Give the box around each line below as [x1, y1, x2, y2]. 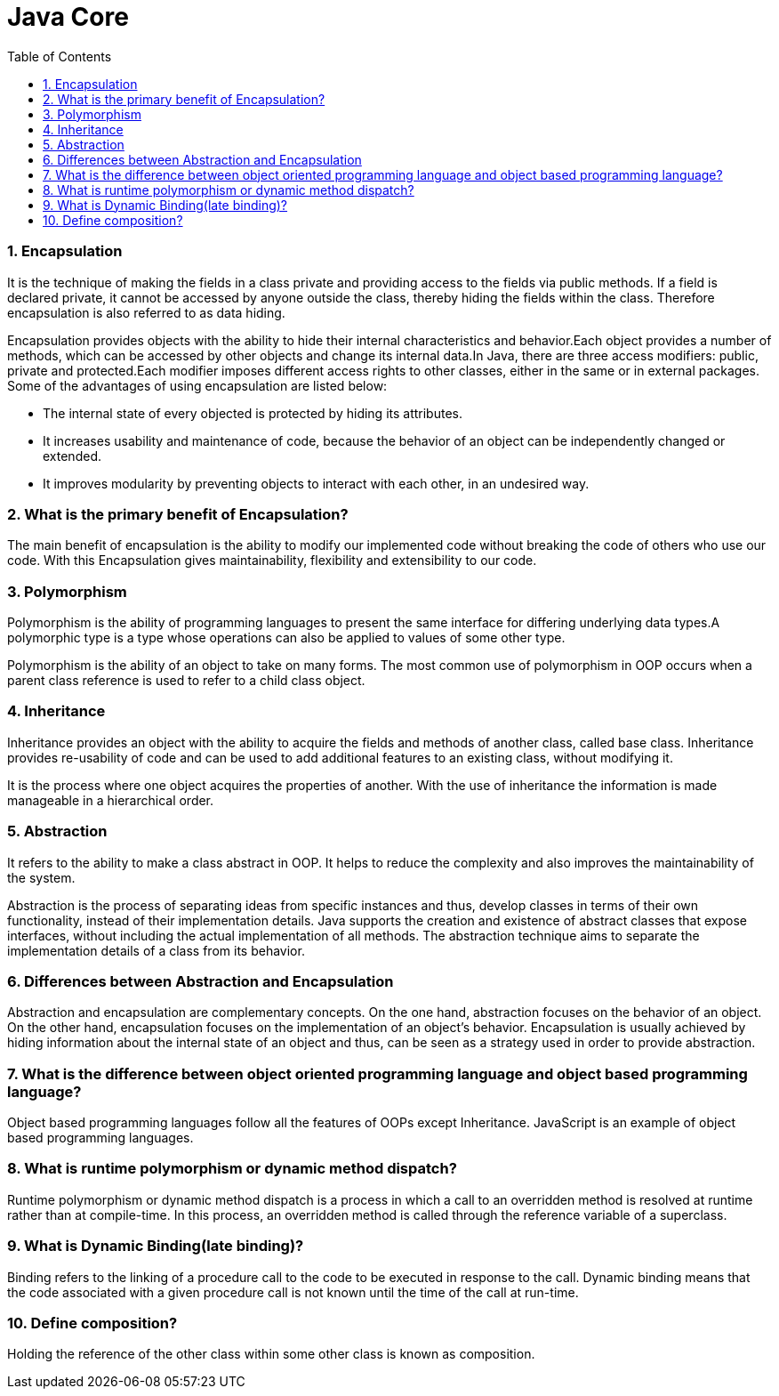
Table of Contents [7, 48, 112, 64]
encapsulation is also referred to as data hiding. [7, 304, 285, 320]
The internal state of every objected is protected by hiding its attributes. [43, 405, 462, 421]
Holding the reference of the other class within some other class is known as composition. [7, 1346, 535, 1362]
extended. [43, 448, 101, 464]
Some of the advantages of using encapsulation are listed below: [7, 377, 388, 393]
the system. [7, 869, 76, 885]
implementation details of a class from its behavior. [7, 942, 305, 958]
